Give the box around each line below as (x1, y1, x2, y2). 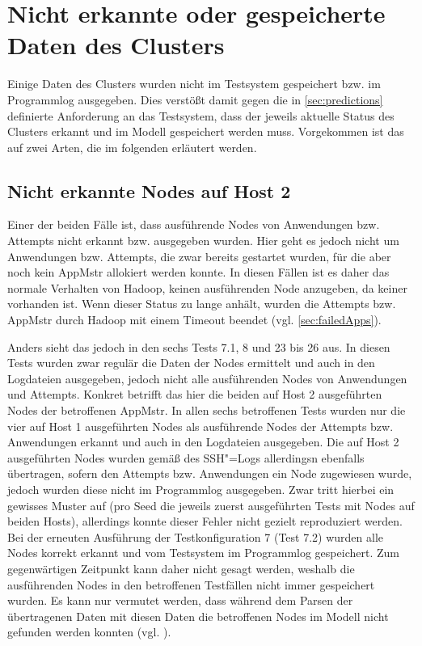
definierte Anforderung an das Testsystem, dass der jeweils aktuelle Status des (7, 107, 395, 124)
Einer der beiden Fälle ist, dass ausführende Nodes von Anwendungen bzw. (7, 216, 380, 233)
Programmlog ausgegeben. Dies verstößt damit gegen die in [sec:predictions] (7, 91, 383, 108)
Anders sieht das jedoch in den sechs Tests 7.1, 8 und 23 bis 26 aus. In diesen (7, 338, 390, 355)
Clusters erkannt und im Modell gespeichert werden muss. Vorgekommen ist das (7, 123, 404, 140)
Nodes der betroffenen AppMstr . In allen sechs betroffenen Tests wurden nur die (7, 402, 406, 419)
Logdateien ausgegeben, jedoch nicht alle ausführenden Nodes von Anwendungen (7, 369, 407, 386)
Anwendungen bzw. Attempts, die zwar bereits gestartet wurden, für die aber (7, 247, 391, 264)
